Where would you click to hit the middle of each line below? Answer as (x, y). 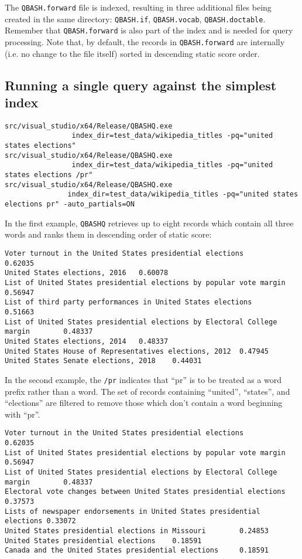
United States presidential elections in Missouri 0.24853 (137, 531)
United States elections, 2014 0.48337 (87, 341)
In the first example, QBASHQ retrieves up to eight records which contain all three (149, 223)
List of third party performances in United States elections (128, 302)
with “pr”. (23, 414)
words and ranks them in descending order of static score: (108, 234)
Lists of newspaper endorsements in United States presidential (133, 511)
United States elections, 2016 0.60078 (87, 273)
